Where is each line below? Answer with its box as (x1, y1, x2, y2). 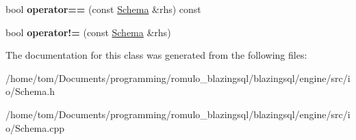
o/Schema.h (5, 84, 55, 98)
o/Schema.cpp (5, 120, 64, 135)
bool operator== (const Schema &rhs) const (5, 2, 201, 16)
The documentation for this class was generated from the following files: (5, 48, 307, 62)
